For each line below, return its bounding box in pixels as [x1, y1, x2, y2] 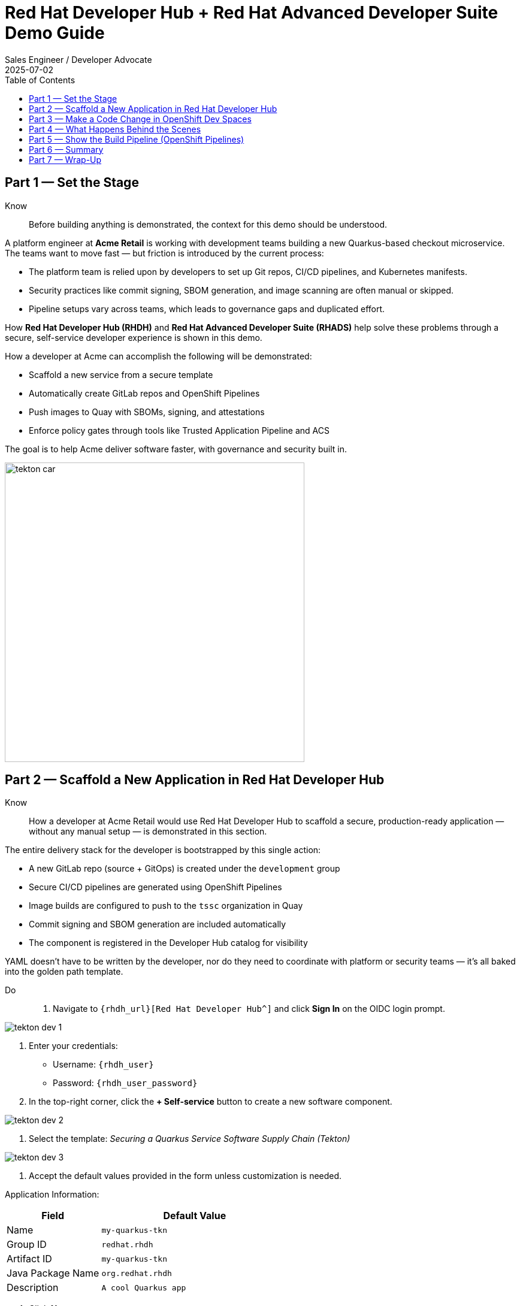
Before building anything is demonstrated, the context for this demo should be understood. [29, 219, 388, 229]
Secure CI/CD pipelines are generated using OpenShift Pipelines [29, 882, 282, 893]
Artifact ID [7, 1253, 52, 1265]
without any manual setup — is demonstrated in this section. [29, 826, 267, 837]
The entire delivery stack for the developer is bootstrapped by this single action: [5, 845, 321, 855]
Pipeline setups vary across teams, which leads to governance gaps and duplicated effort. [29, 303, 385, 314]
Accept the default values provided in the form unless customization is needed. [29, 1171, 342, 1181]
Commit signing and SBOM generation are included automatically [29, 919, 286, 930]
